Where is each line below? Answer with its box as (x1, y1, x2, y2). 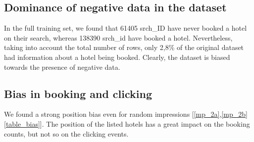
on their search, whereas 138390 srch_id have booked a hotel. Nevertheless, (4, 32, 233, 43)
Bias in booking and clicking (4, 86, 152, 101)
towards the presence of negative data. (4, 61, 120, 72)
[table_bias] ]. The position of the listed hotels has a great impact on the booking (4, 118, 250, 129)
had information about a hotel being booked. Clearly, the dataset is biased (4, 51, 230, 62)
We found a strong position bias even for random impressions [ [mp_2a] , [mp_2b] (4, 109, 248, 119)
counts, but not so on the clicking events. (4, 128, 129, 139)
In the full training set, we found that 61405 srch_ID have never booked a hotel (4, 23, 247, 33)
